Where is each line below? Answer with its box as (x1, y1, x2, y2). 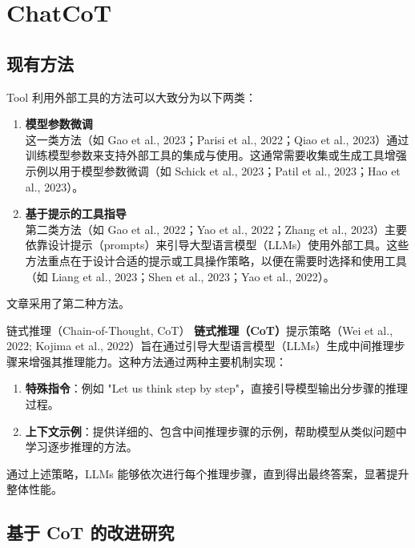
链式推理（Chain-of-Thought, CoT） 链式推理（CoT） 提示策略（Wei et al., (6, 321, 393, 338)
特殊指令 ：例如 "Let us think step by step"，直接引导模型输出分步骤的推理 (25, 380, 408, 397)
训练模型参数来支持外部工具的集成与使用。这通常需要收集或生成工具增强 (25, 147, 407, 163)
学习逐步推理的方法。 (25, 438, 138, 455)
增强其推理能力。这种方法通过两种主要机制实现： (28, 353, 287, 369)
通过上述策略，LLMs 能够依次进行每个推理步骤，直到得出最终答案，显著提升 (6, 465, 409, 482)
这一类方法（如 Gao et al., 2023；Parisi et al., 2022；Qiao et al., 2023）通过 (25, 131, 409, 147)
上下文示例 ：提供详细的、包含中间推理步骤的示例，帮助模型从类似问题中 (25, 422, 407, 439)
